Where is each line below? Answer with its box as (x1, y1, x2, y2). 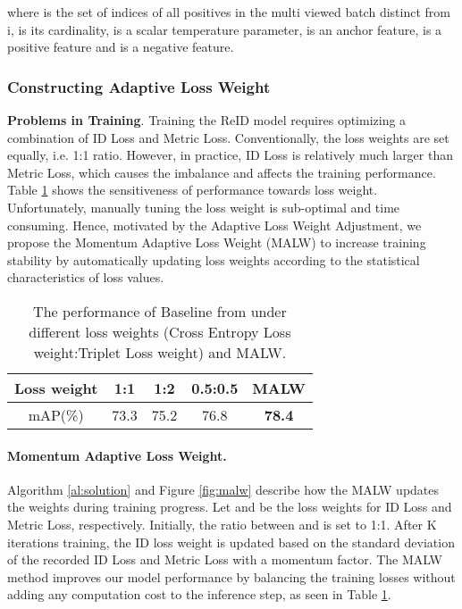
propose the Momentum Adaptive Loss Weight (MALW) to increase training (7, 233, 426, 252)
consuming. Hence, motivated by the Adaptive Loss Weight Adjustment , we (7, 215, 422, 234)
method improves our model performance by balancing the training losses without (7, 567, 456, 586)
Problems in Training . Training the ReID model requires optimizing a (7, 111, 407, 129)
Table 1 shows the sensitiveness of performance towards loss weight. (7, 180, 378, 199)
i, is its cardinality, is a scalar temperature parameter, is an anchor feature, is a (7, 20, 442, 38)
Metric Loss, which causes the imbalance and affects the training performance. (7, 163, 436, 181)
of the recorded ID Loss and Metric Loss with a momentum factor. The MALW (7, 550, 442, 569)
